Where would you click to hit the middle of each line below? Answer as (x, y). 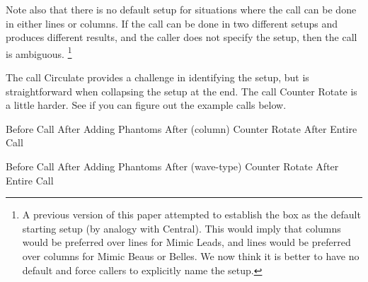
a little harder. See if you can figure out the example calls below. (146, 105)
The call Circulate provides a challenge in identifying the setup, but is (157, 77)
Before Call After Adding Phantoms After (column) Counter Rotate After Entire (182, 128)
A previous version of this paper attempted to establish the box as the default (191, 215)
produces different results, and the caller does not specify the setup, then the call (182, 37)
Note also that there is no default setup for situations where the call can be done (181, 9)
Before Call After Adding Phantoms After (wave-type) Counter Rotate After (172, 166)
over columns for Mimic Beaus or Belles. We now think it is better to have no (191, 255)
